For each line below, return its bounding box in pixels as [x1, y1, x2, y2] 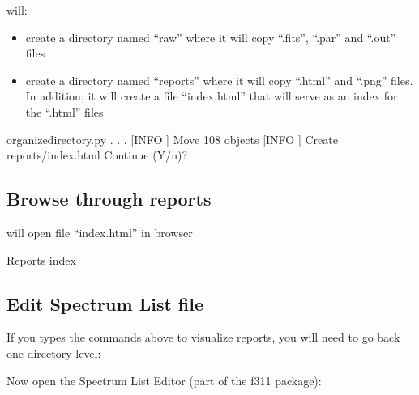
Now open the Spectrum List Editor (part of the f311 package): [6, 372, 322, 389]
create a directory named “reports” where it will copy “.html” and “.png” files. [25, 71, 413, 88]
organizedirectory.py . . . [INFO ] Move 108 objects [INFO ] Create [6, 130, 338, 147]
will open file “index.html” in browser [6, 223, 193, 240]
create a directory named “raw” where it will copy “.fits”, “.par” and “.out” [25, 28, 396, 45]
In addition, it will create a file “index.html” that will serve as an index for [25, 87, 398, 104]
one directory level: [6, 344, 101, 361]
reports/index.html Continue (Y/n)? [6, 147, 188, 164]
